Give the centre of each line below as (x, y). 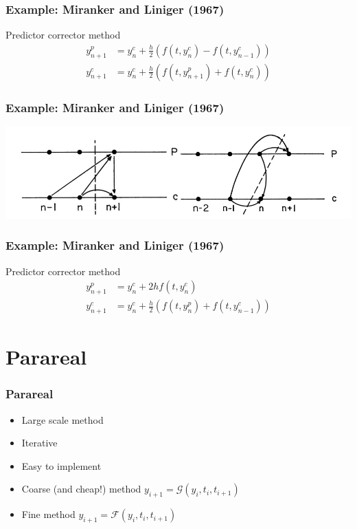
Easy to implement (61, 465)
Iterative (39, 443)
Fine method (48, 514)
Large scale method (62, 419)
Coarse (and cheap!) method (81, 489)
